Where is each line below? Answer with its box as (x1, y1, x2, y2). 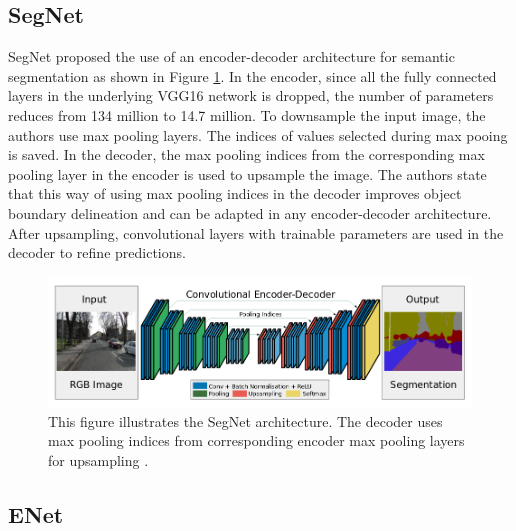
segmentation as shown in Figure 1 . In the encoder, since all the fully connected (8, 65, 497, 86)
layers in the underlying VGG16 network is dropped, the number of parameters (8, 85, 494, 106)
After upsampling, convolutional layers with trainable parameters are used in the (8, 222, 504, 243)
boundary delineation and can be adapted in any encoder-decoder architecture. (8, 202, 492, 223)
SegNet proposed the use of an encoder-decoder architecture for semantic (8, 46, 455, 67)
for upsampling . (48, 449, 149, 470)
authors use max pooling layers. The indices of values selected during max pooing (8, 124, 508, 145)
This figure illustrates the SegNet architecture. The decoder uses (48, 410, 443, 431)
